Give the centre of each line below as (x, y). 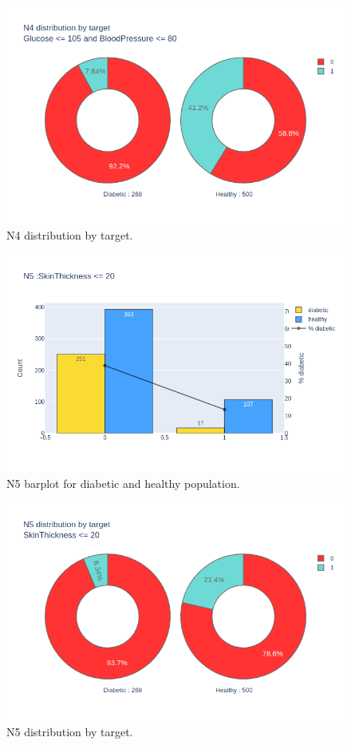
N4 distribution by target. (70, 235)
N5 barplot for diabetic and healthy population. (123, 483)
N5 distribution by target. (70, 731)
